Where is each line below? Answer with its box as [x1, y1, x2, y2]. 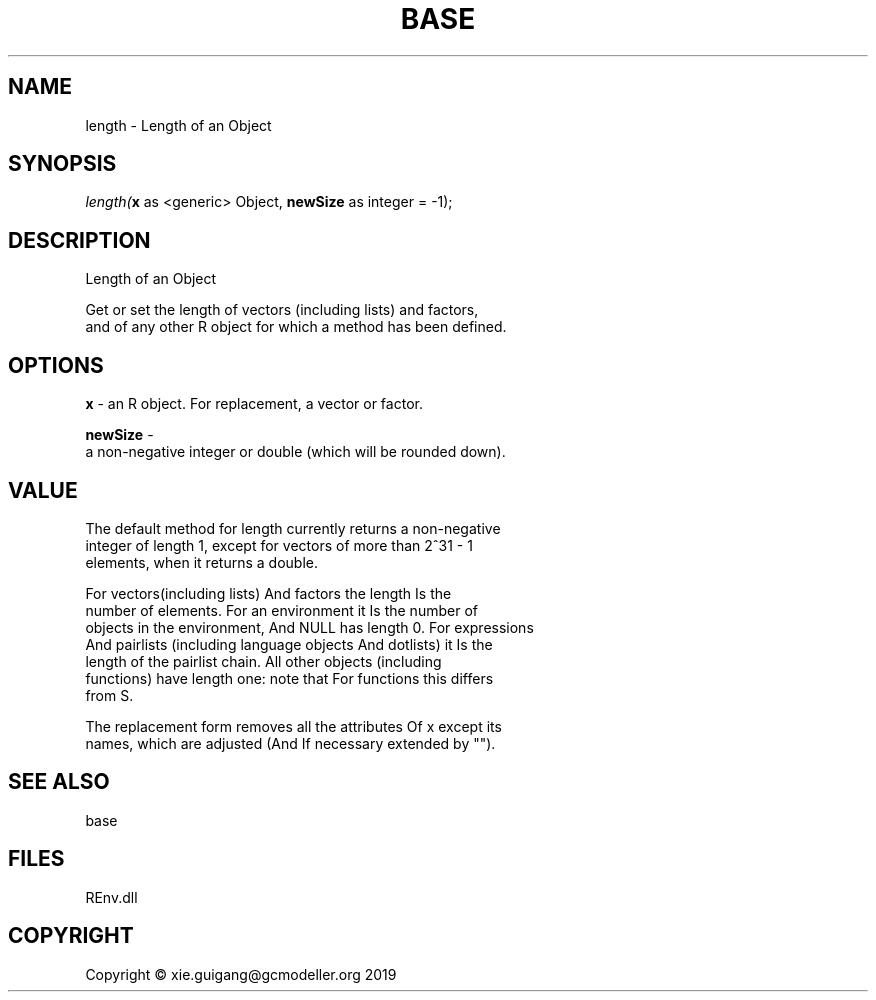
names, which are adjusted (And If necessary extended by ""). [85, 734, 496, 752]
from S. [85, 686, 134, 704]
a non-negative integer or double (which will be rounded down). [85, 443, 506, 461]
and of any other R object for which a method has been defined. [85, 318, 507, 336]
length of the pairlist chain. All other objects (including [85, 652, 442, 670]
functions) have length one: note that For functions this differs [85, 669, 494, 687]
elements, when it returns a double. [85, 553, 318, 571]
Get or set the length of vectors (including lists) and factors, [85, 301, 479, 319]
